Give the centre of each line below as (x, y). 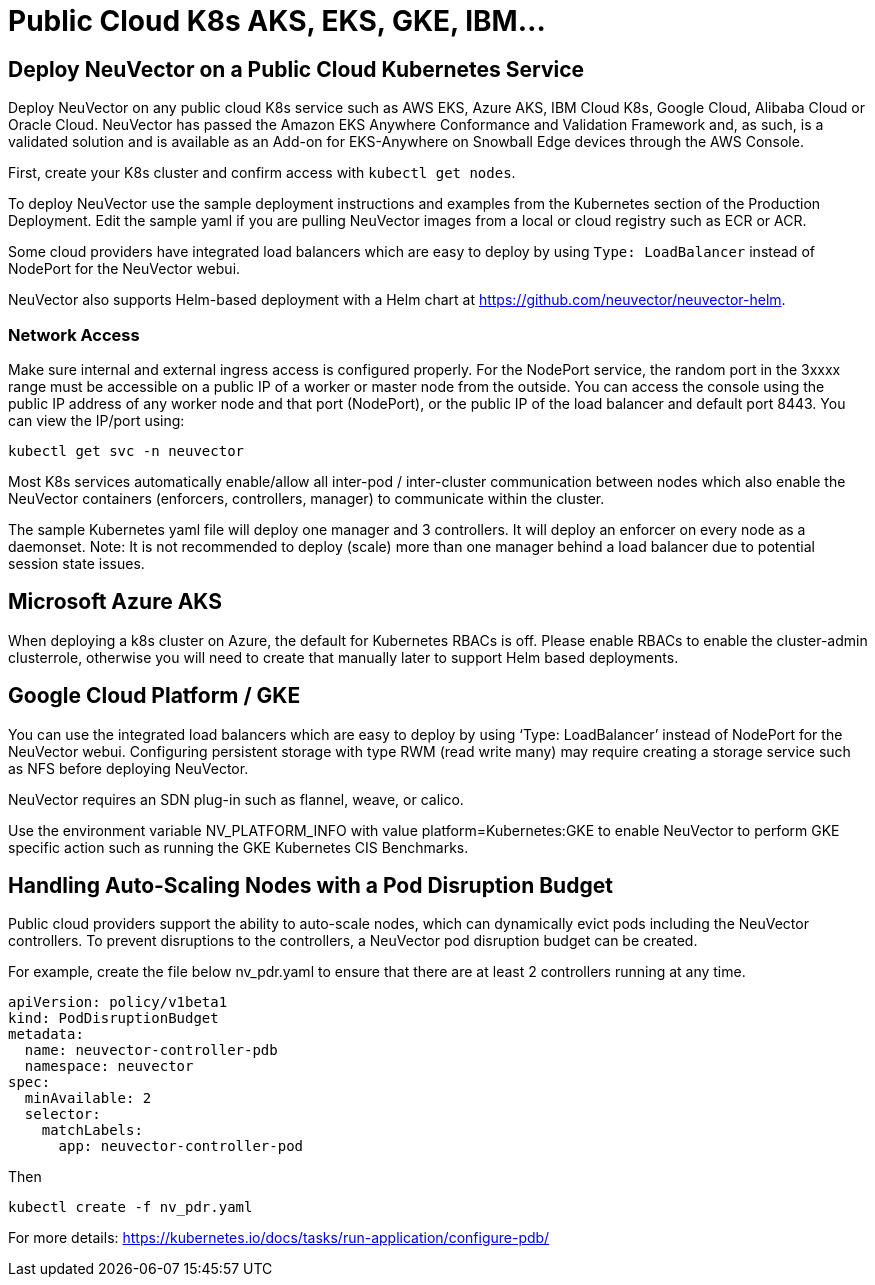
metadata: (46, 1034)
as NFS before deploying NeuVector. (128, 768)
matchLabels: (92, 1130)
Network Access (74, 334)
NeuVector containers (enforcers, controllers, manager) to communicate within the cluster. (306, 498)
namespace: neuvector (109, 1066)
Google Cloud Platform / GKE (154, 696)
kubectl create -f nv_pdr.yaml (130, 1207)
